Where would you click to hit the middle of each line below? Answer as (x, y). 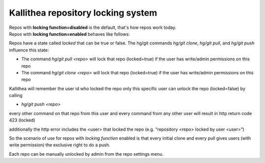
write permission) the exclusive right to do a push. (60, 145)
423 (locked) (22, 120)
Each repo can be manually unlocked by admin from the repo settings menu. (86, 154)
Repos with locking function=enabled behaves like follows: (69, 34)
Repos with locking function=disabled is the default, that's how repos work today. (93, 27)
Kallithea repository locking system (83, 13)
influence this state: (29, 50)
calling (16, 95)
